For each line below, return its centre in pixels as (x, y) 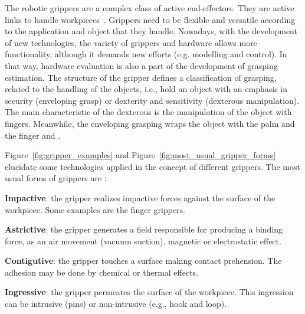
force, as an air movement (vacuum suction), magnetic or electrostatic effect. (143, 241)
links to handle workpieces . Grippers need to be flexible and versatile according (150, 19)
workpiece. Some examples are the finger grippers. (95, 209)
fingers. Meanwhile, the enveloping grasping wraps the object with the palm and (150, 123)
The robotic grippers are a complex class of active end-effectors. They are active (150, 8)
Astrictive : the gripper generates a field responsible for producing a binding (144, 229)
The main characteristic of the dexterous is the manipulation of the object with (148, 112)
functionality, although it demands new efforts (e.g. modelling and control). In (146, 54)
